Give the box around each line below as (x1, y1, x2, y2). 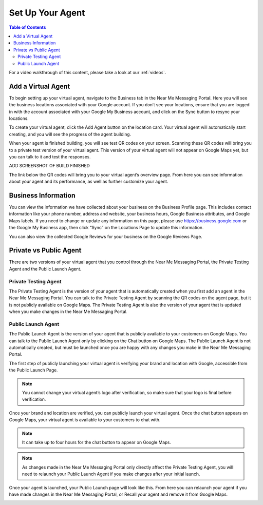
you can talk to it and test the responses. (9, 154, 91, 159)
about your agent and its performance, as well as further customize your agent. (9, 178, 169, 185)
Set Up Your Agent (9, 7, 85, 18)
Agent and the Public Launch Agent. (9, 266, 82, 272)
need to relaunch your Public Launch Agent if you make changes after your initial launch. (22, 471, 200, 477)
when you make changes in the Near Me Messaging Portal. (9, 309, 128, 314)
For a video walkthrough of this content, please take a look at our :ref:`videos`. (9, 69, 167, 75)
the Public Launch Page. (9, 367, 58, 373)
